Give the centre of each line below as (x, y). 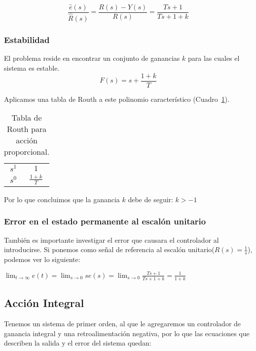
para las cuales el (214, 58)
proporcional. (27, 152)
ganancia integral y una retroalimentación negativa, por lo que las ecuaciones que (127, 333)
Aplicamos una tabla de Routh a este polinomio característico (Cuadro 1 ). (117, 99)
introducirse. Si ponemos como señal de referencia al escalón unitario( (109, 249)
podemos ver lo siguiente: (42, 259)
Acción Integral (44, 303)
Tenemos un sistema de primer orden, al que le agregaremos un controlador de (123, 323)
